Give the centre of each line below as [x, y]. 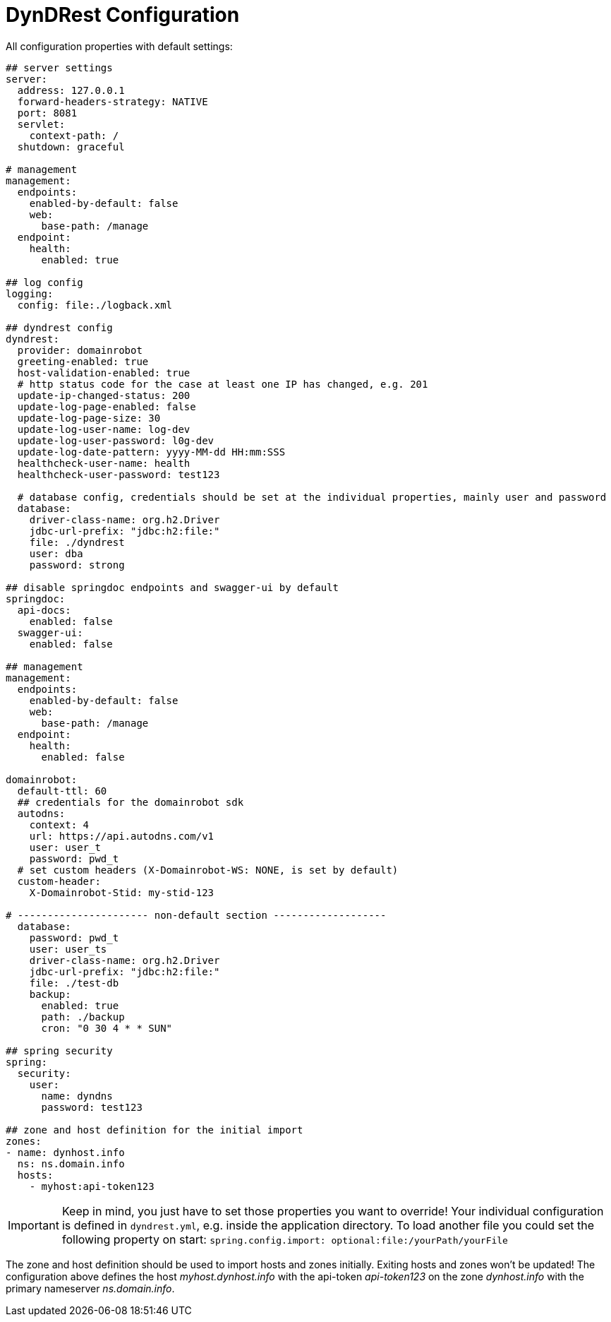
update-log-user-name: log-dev [104, 429]
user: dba [56, 553]
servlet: [41, 124]
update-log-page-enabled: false [107, 406]
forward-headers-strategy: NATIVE [113, 101]
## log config [44, 282]
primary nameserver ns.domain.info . [90, 1288]
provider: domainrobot [80, 350]
